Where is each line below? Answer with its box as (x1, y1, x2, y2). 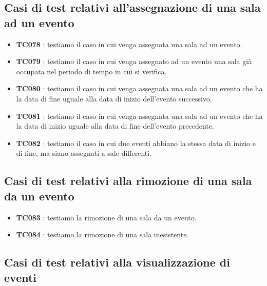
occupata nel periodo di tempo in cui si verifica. (16, 66, 167, 76)
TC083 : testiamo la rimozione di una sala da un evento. (16, 212, 197, 222)
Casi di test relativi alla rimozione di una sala (4, 173, 252, 189)
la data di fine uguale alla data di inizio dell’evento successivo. (16, 93, 212, 104)
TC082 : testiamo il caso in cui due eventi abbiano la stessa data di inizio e (16, 137, 256, 148)
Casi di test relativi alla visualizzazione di (4, 254, 230, 270)
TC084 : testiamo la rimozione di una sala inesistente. (16, 229, 189, 240)
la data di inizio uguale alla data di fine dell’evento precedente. (16, 120, 214, 131)
